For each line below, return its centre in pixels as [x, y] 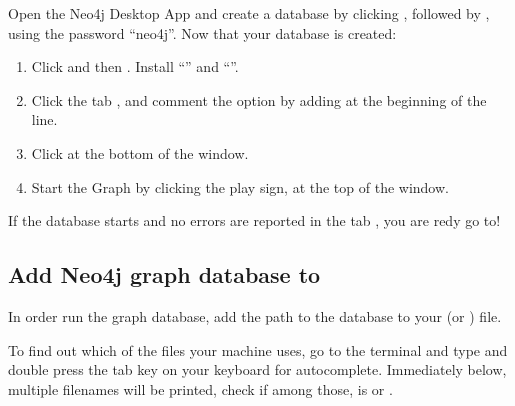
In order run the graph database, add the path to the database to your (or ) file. [255, 315]
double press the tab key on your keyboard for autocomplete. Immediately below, [257, 369]
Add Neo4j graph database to [164, 274]
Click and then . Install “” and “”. [135, 66]
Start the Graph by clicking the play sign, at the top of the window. [240, 186]
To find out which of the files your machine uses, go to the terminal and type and [258, 349]
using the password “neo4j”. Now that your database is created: [202, 32]
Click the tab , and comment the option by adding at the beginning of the [259, 99]
